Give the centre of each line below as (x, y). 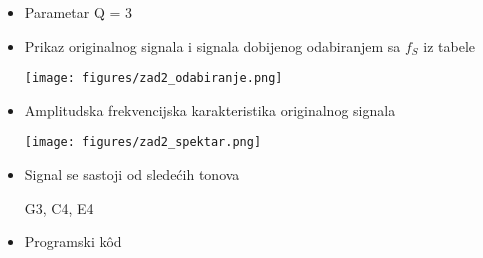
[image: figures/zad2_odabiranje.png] (153, 78)
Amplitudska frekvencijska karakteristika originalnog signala (210, 109)
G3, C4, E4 (59, 207)
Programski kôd (73, 241)
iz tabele (449, 45)
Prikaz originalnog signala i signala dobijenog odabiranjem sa (212, 45)
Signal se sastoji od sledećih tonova (132, 174)
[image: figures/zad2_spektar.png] (143, 142)
